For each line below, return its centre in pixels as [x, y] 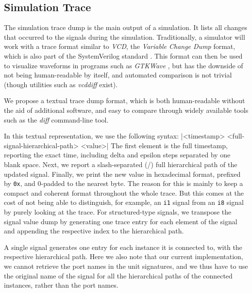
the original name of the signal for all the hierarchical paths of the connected [118, 275]
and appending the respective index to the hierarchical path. [94, 231]
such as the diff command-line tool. [56, 119]
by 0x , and [20, 183]
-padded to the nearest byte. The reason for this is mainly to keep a [142, 183]
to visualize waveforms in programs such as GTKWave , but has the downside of [124, 65]
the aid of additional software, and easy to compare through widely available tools [126, 110]
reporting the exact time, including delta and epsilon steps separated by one [117, 155]
